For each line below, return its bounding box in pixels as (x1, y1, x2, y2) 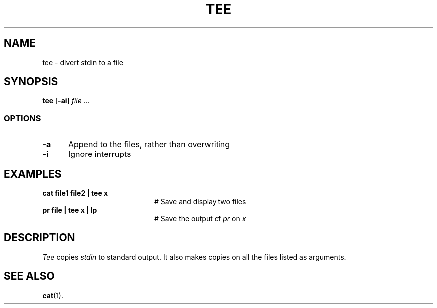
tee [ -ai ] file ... (42, 96, 90, 105)
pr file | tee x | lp (42, 206, 97, 215)
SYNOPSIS (4, 75, 58, 88)
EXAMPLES (4, 167, 62, 180)
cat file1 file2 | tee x (42, 189, 108, 198)
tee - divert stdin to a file (42, 58, 123, 67)
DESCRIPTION (4, 231, 75, 244)
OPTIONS (4, 113, 41, 123)
